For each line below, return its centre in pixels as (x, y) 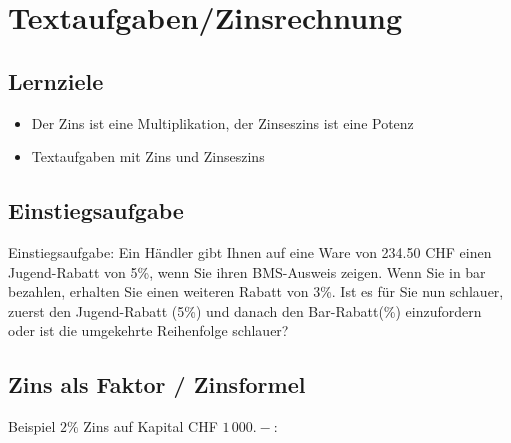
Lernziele (56, 80)
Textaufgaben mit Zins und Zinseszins (148, 156)
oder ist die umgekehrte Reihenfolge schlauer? (148, 330)
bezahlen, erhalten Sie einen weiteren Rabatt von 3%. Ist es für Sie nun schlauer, (256, 291)
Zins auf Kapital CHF (150, 426)
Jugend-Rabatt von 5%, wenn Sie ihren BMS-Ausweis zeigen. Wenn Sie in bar (247, 271)
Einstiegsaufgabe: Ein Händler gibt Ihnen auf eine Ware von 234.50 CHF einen (250, 251)
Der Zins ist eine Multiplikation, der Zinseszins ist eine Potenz (222, 122)
